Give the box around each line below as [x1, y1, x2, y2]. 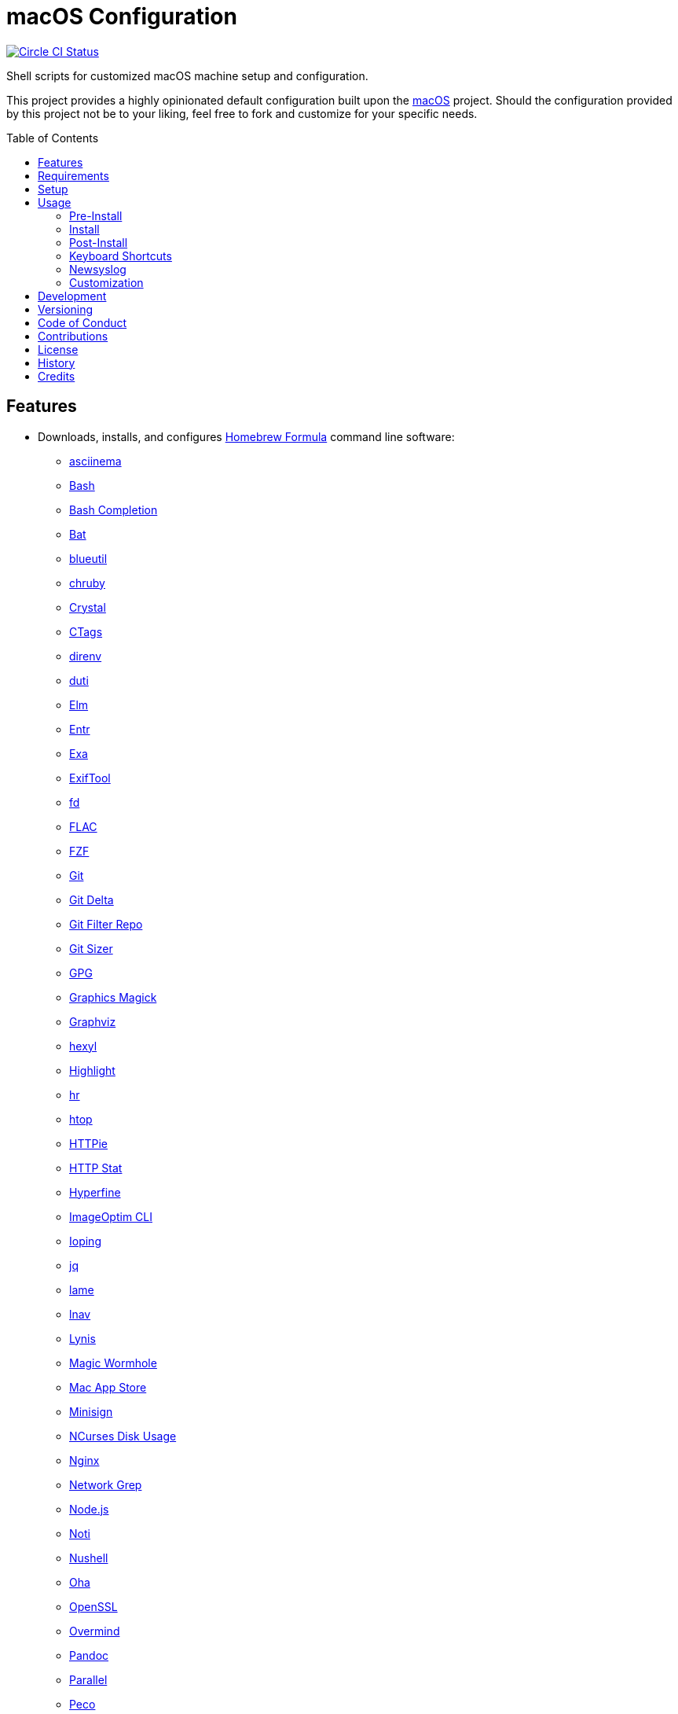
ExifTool [69, 771, 111, 785]
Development [38, 289, 107, 303]
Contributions [38, 329, 108, 343]
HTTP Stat [69, 1160, 123, 1175]
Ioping [69, 1234, 101, 1248]
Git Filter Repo [69, 917, 143, 931]
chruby [69, 576, 105, 590]
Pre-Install [69, 208, 123, 223]
